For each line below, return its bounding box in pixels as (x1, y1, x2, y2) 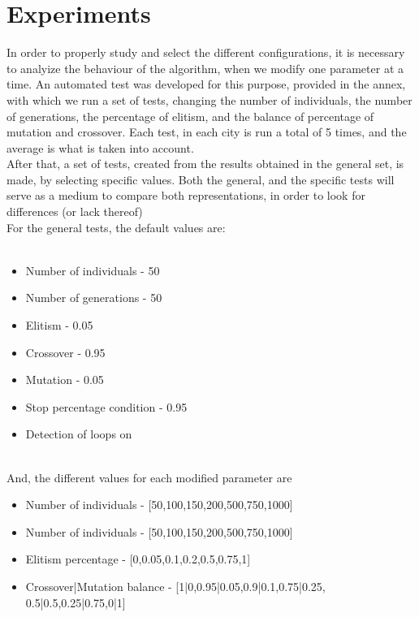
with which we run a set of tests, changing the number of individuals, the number (6, 91, 413, 108)
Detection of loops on (25, 425, 132, 442)
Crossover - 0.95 (25, 343, 106, 360)
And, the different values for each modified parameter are (6, 468, 292, 485)
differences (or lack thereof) (6, 203, 143, 220)
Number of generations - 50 (25, 289, 162, 306)
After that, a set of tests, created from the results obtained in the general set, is (6, 155, 404, 172)
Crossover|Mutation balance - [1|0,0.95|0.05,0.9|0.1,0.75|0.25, (25, 577, 326, 594)
